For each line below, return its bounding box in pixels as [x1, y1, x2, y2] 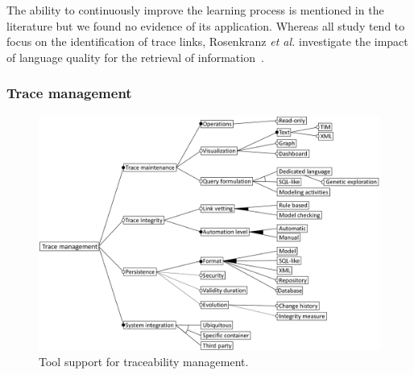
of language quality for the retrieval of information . [6, 48, 264, 65]
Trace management [6, 83, 132, 103]
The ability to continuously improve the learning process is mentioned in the [6, 2, 384, 18]
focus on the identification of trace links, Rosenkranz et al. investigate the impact [6, 33, 408, 50]
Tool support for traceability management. [39, 352, 249, 369]
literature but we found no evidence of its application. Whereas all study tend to [6, 17, 405, 34]
